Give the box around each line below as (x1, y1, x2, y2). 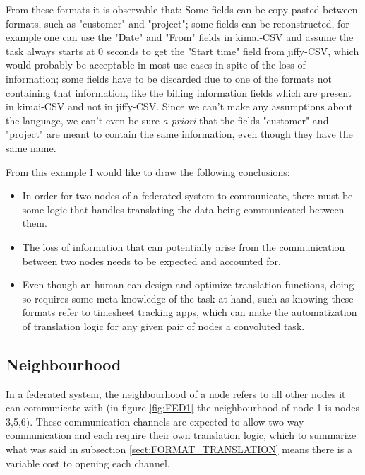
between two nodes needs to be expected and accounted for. (22, 253, 281, 268)
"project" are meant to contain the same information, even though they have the (6, 127, 353, 141)
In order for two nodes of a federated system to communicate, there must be (22, 188, 353, 203)
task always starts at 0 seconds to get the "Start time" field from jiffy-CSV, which (6, 43, 359, 58)
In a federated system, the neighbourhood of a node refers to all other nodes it (6, 386, 346, 401)
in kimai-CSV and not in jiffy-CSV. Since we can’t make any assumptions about (6, 99, 353, 114)
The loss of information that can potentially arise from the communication (22, 239, 345, 254)
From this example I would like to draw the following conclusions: (6, 164, 290, 179)
